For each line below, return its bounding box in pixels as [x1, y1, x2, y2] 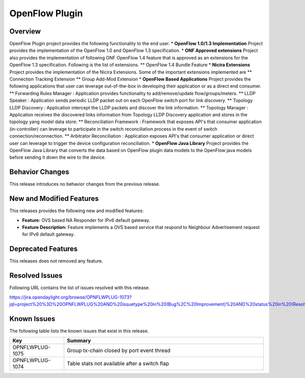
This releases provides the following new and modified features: [9, 208, 144, 214]
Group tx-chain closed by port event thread [67, 347, 171, 354]
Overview [9, 27, 41, 36]
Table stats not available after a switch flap [67, 360, 169, 367]
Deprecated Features [9, 245, 78, 253]
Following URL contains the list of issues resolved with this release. [9, 285, 150, 291]
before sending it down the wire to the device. [9, 154, 106, 160]
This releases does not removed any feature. [9, 258, 103, 264]
